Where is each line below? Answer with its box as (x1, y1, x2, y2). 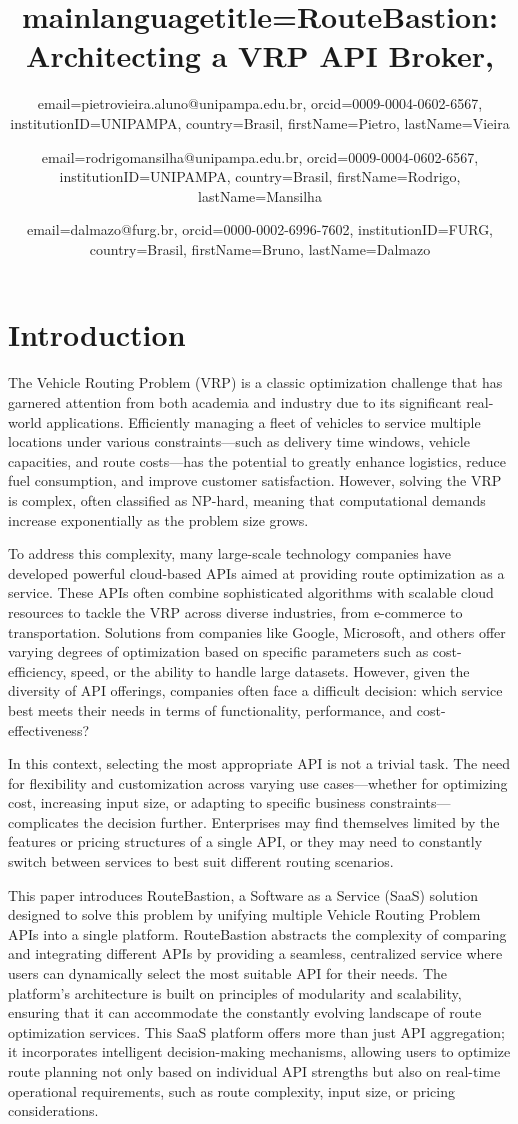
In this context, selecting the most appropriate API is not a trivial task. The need (8, 753, 510, 774)
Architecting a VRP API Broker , (26, 35, 494, 76)
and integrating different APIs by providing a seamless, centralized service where (8, 943, 503, 964)
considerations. (8, 1100, 99, 1121)
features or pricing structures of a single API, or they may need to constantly (8, 831, 483, 852)
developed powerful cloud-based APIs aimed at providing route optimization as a (8, 562, 505, 583)
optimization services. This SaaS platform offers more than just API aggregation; (8, 1021, 505, 1042)
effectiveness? (8, 719, 90, 740)
